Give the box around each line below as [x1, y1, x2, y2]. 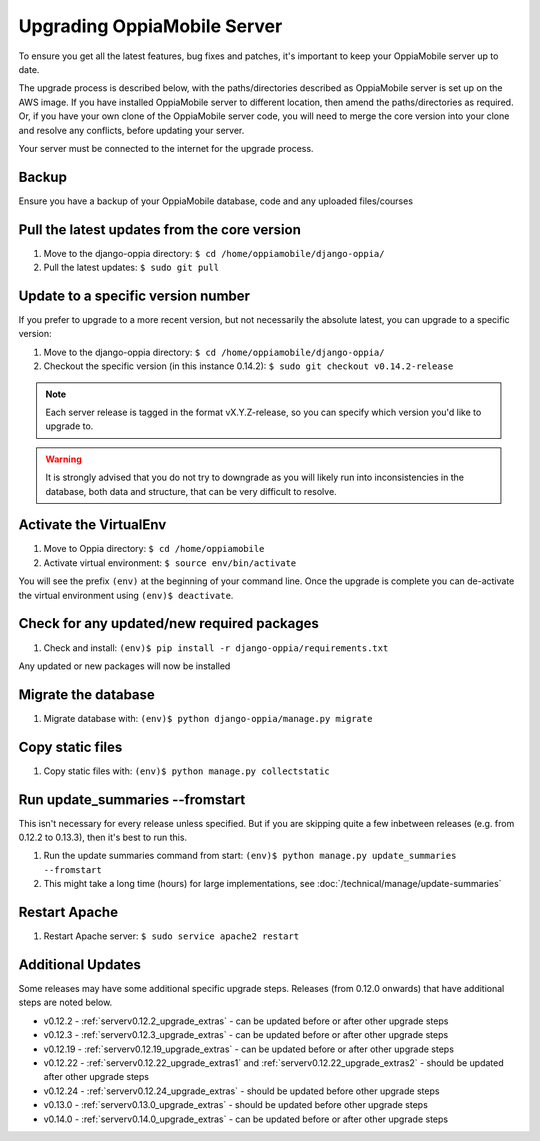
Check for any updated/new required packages [18, 615, 319, 632]
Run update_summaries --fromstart [18, 791, 246, 808]
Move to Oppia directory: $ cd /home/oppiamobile [43, 543, 265, 555]
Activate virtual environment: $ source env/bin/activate [43, 556, 297, 569]
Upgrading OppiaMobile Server [18, 15, 283, 37]
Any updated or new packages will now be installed [18, 660, 231, 672]
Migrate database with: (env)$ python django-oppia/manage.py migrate [43, 712, 373, 724]
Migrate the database [18, 686, 155, 703]
